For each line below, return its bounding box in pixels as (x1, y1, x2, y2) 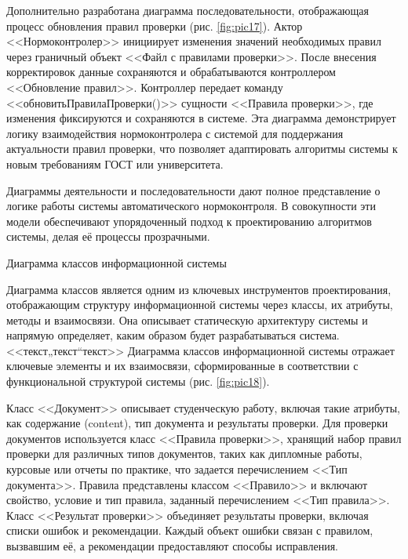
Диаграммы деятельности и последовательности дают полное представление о (6, 182, 381, 198)
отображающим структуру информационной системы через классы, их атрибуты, (6, 296, 393, 313)
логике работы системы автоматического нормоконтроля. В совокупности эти (6, 198, 376, 214)
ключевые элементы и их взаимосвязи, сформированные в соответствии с (6, 358, 359, 374)
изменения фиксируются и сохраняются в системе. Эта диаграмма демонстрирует (6, 110, 396, 126)
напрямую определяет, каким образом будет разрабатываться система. (6, 327, 340, 343)
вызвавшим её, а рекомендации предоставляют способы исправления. (6, 538, 338, 554)
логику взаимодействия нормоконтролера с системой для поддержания (6, 125, 344, 141)
